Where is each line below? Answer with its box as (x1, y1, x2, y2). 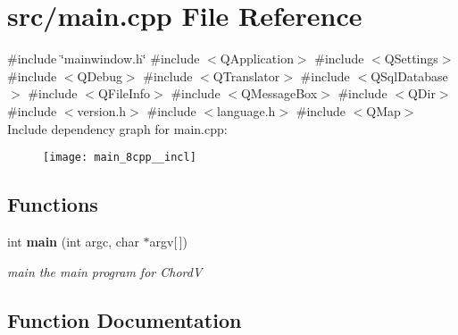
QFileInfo (97, 84, 151, 103)
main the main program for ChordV (7, 262, 203, 281)
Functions (7, 190, 98, 218)
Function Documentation (7, 306, 242, 333)
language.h (217, 101, 276, 120)
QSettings (384, 49, 438, 68)
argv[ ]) (149, 231, 188, 250)
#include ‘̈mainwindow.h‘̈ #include (7, 49, 200, 68)
